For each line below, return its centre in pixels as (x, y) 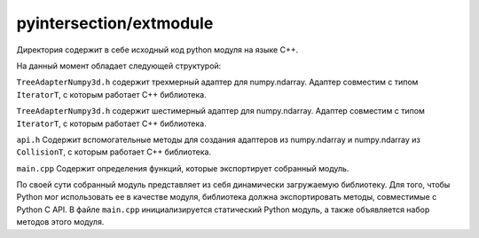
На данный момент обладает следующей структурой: (119, 66)
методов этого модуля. (60, 222)
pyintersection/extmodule (115, 23)
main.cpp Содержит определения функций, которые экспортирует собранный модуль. (183, 168)
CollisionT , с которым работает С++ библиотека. (114, 152)
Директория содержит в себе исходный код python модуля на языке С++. (157, 50)
